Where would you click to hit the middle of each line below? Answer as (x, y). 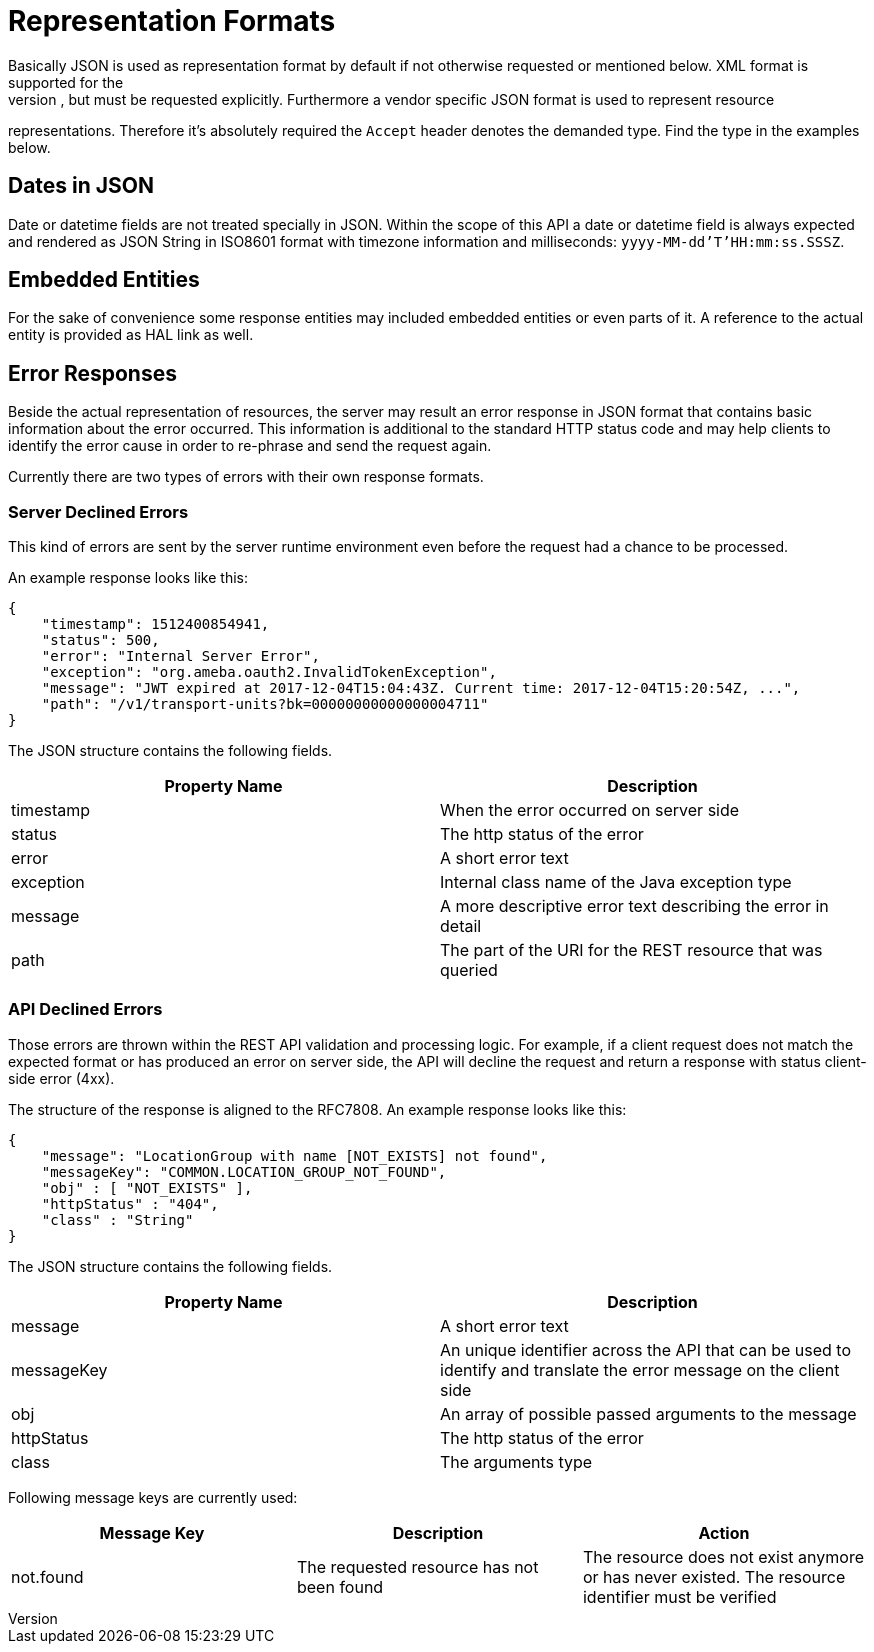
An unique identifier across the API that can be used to (645, 1349)
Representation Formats (172, 21)
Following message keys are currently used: (153, 1497)
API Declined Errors (85, 1009)
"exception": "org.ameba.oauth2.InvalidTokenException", (269, 672)
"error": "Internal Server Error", (180, 656)
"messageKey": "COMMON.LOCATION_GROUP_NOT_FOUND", (244, 1171)
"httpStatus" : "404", (130, 1203)
